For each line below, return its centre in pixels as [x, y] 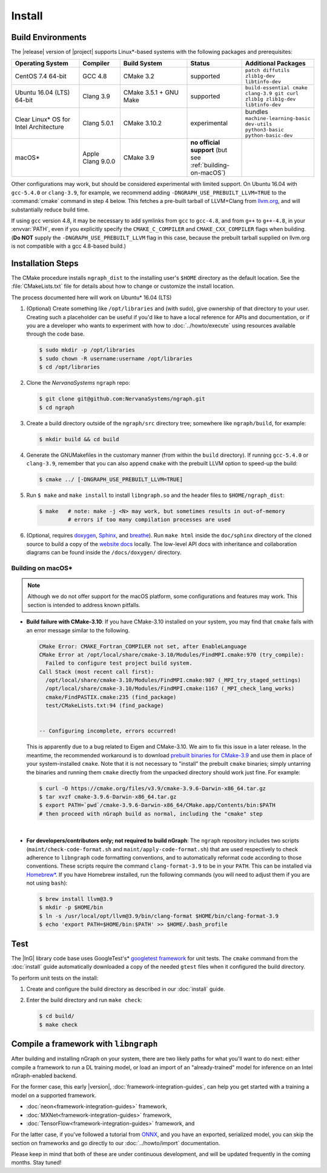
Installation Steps [45, 263]
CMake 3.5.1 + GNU [151, 93]
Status [200, 64]
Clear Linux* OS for [43, 119]
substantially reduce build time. [50, 210]
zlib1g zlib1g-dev [271, 99]
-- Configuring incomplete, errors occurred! [108, 731]
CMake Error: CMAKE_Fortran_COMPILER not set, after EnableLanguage [143, 646]
